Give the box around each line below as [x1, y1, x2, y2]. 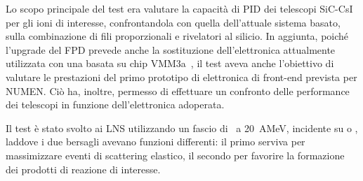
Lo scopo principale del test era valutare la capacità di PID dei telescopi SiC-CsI [6, 1, 353, 15]
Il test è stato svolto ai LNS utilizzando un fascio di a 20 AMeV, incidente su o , [6, 120, 358, 135]
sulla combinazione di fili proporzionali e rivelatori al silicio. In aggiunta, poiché [6, 29, 349, 43]
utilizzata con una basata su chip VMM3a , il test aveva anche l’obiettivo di [6, 56, 334, 71]
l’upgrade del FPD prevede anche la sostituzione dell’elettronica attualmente [6, 42, 336, 57]
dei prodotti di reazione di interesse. [6, 161, 161, 176]
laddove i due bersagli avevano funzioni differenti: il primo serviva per [6, 134, 305, 149]
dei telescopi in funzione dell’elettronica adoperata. [6, 97, 225, 112]
